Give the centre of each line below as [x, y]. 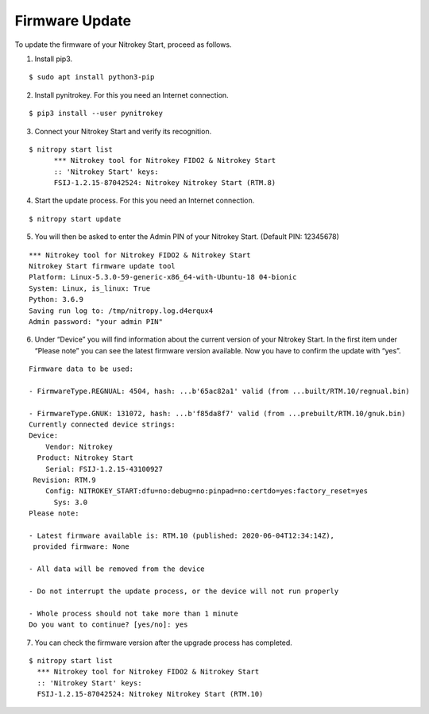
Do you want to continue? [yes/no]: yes [108, 625]
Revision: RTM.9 [64, 480]
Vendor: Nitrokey [79, 446]
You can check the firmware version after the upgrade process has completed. [164, 643]
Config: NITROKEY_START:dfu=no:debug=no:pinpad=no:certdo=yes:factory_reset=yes [207, 491]
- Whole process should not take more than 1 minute [133, 613]
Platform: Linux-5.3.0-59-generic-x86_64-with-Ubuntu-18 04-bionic [163, 277]
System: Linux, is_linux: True [90, 288]
